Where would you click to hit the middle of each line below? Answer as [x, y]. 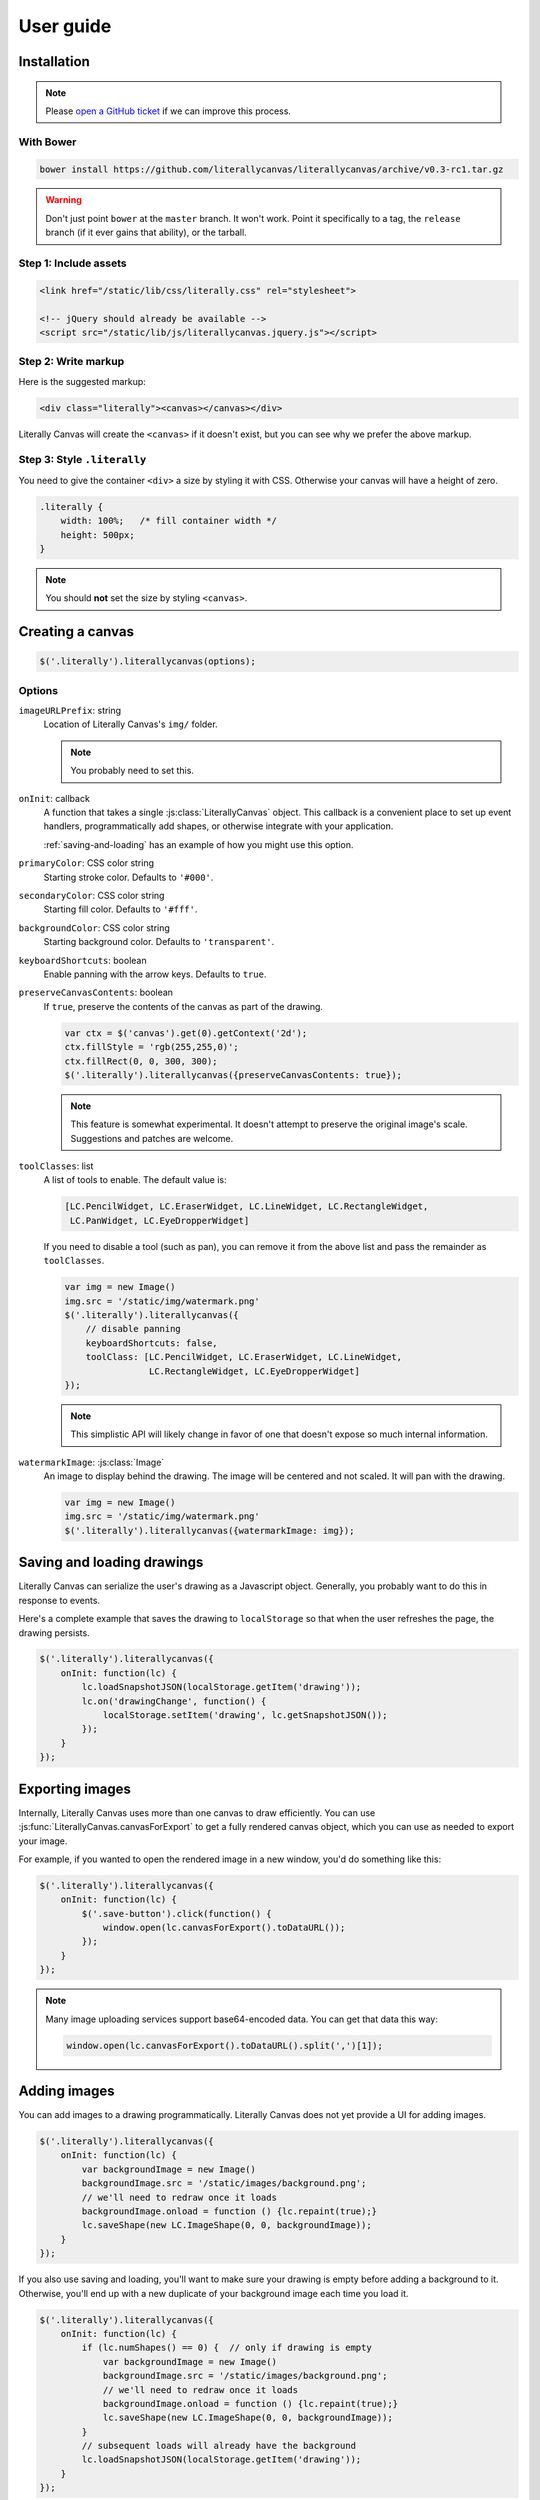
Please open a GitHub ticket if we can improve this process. [168, 111]
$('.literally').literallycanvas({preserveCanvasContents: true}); [233, 1074]
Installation [54, 61]
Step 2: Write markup [71, 362]
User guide [65, 26]
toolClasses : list [56, 1166]
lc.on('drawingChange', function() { [174, 1701]
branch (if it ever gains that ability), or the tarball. [146, 232]
